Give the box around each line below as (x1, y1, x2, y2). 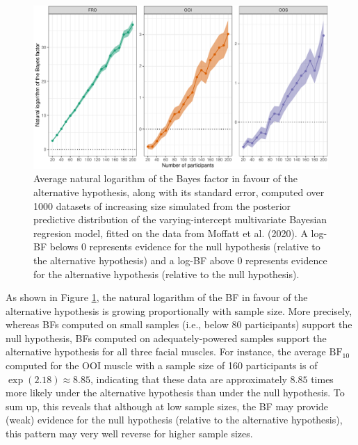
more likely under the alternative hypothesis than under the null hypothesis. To (6, 385, 345, 400)
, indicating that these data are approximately (90, 371, 287, 386)
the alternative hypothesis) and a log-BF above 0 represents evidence (33, 252, 327, 267)
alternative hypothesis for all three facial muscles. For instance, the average (6, 344, 326, 359)
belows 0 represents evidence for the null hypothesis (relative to (49, 239, 320, 254)
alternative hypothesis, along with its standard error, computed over (33, 184, 325, 199)
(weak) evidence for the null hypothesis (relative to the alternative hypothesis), (6, 412, 343, 427)
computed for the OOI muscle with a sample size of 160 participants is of (6, 358, 318, 373)
